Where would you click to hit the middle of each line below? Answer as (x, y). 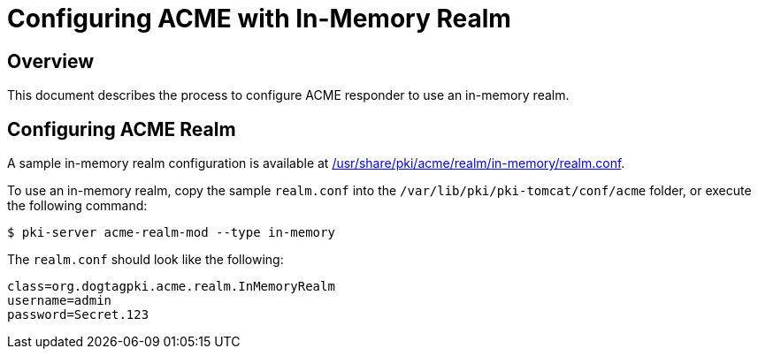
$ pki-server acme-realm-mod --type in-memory (171, 233)
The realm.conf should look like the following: (145, 260)
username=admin (60, 301)
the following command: (77, 206)
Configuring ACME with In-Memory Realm (259, 19)
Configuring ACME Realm (122, 129)
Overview (51, 61)
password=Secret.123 (78, 315)
